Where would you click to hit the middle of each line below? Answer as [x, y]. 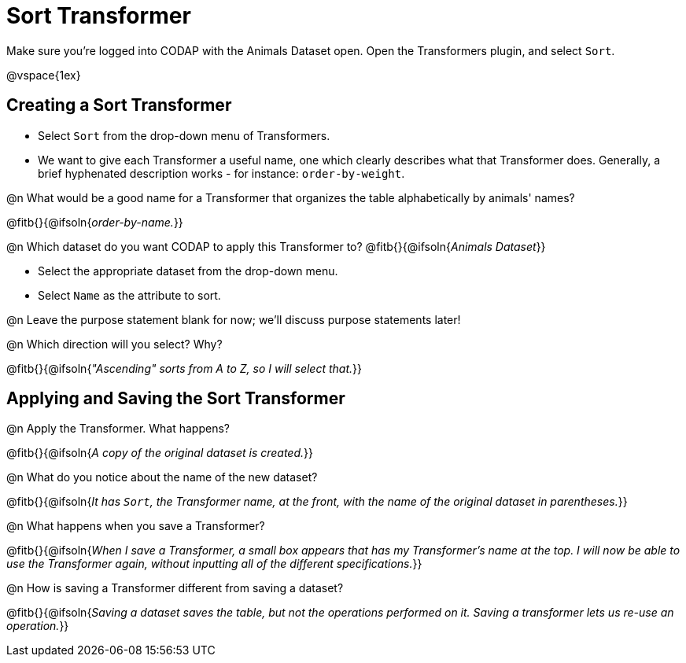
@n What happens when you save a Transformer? [136, 526]
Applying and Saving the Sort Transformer [176, 399]
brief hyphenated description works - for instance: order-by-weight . [221, 173]
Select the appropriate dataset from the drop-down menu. [188, 271]
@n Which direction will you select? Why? [114, 344]
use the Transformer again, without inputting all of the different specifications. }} [214, 564]
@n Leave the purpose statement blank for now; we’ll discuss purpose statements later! [234, 319]
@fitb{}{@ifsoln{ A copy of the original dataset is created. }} [160, 453]
